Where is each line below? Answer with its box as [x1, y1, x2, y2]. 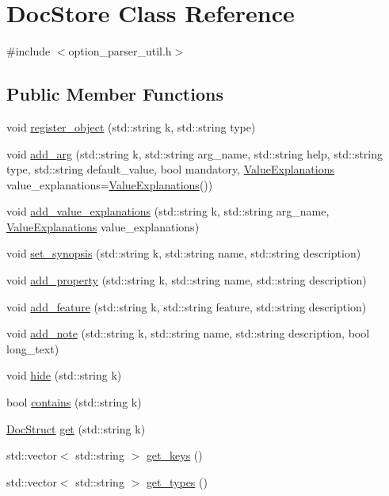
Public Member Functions [6, 82, 223, 106]
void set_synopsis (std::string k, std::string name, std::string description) [6, 245, 361, 261]
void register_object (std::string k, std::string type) [6, 118, 256, 135]
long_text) [6, 340, 59, 357]
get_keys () [146, 447, 203, 464]
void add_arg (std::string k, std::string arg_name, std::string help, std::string [6, 145, 383, 162]
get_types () [146, 473, 208, 490]
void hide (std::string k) [6, 367, 122, 383]
